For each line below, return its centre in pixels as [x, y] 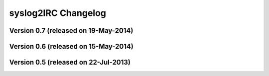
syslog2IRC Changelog [58, 13]
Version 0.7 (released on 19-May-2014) [71, 31]
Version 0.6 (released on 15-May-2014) [71, 46]
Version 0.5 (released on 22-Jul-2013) [70, 62]
